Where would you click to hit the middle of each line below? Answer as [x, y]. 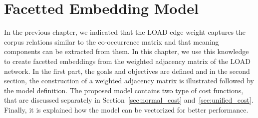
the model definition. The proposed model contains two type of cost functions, [124, 90]
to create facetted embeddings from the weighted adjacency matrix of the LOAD [128, 61]
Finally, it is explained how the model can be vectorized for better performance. [126, 109]
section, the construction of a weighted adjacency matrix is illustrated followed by [129, 81]
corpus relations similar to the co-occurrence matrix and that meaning [112, 41]
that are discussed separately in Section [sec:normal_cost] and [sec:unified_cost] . [129, 100]
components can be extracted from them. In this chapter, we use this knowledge [127, 51]
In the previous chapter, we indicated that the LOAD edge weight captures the [125, 32]
